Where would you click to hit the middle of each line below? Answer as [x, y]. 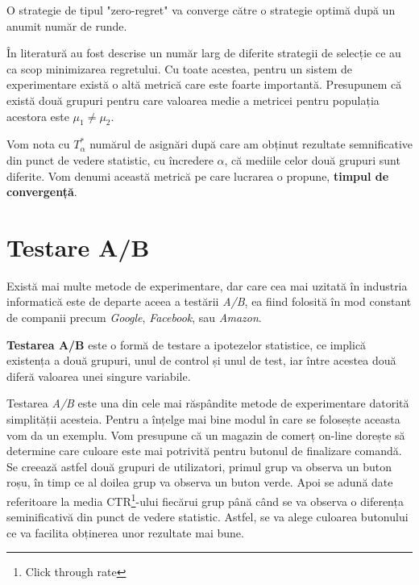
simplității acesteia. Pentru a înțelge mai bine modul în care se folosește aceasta [203, 419]
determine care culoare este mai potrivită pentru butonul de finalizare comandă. [204, 451]
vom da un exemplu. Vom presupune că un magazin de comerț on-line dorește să [206, 435]
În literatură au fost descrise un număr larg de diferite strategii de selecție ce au [204, 53]
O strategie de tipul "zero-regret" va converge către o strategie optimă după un [201, 10]
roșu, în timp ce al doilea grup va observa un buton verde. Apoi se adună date [200, 482]
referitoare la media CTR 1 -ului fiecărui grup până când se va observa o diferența [205, 499]
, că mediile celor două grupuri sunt [312, 159]
